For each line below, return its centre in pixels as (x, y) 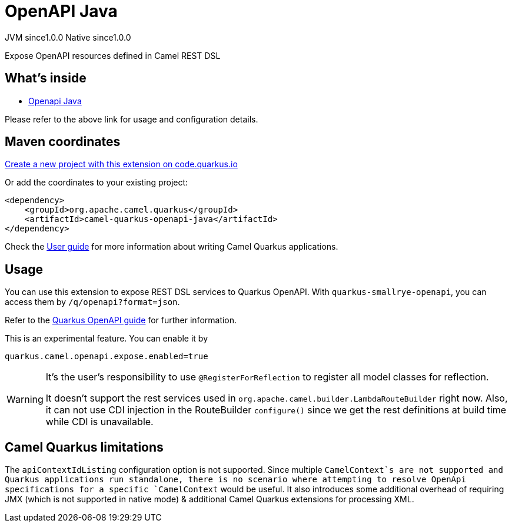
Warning (25, 400)
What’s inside (46, 78)
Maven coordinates (63, 142)
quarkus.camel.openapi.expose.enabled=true (107, 357)
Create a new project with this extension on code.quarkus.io (121, 164)
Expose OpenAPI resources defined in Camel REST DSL (113, 55)
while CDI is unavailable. (99, 422)
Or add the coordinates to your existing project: (97, 183)
